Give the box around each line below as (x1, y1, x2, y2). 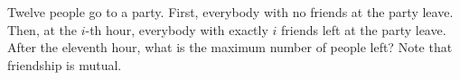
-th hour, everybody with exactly (85, 20, 268, 39)
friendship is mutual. (7, 55, 122, 74)
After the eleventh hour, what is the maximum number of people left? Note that (7, 38, 453, 57)
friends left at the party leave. (281, 20, 446, 39)
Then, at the (7, 20, 77, 39)
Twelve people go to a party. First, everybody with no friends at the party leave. (7, 3, 454, 21)
